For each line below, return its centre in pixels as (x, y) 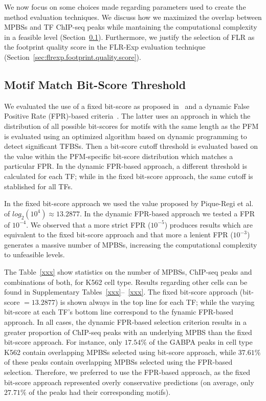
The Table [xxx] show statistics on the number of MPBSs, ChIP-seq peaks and (128, 272)
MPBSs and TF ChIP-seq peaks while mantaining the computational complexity (131, 27)
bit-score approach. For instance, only (63, 342)
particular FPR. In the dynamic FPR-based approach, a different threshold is (126, 166)
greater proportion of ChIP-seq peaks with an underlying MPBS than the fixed (128, 332)
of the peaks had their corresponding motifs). (100, 392)
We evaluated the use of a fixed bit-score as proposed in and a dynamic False (127, 106)
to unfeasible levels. (35, 254)
